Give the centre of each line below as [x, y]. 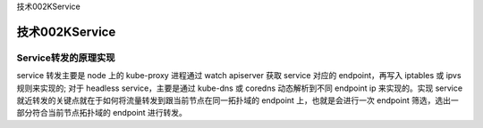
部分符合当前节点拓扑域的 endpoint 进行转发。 [102, 113]
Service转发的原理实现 [66, 58]
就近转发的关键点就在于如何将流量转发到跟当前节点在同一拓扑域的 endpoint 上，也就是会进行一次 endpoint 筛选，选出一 [238, 100]
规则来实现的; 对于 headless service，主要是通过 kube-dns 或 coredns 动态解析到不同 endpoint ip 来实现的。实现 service [240, 88]
